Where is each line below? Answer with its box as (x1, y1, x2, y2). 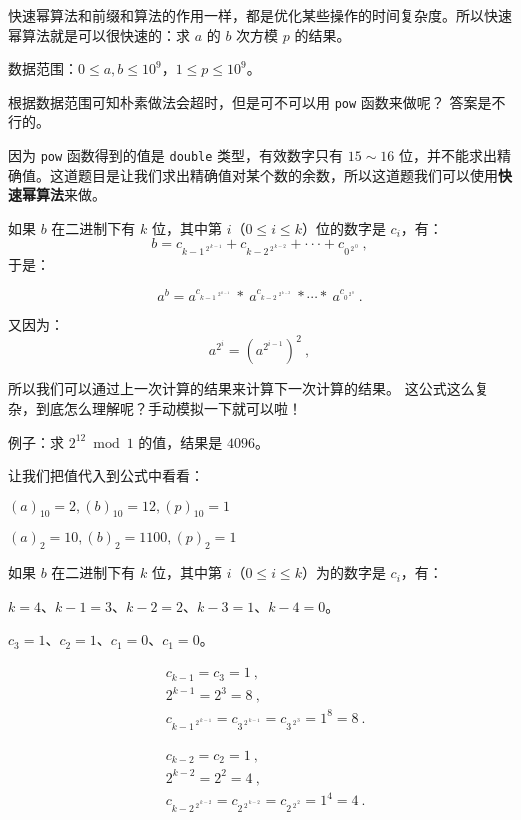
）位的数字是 (301, 217, 386, 238)
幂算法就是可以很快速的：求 (8, 24, 190, 45)
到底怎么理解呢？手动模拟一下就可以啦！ (35, 397, 302, 418)
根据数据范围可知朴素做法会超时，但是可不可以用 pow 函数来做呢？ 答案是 (8, 91, 492, 112)
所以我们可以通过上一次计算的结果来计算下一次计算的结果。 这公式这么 (8, 378, 475, 399)
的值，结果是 (138, 431, 223, 452)
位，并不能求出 (399, 145, 498, 166)
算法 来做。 (35, 184, 106, 205)
